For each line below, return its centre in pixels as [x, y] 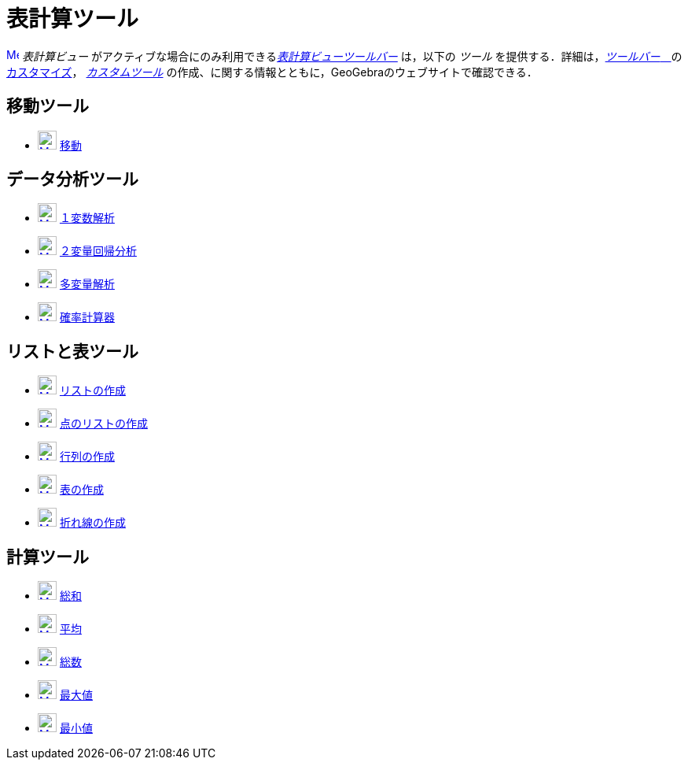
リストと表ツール [72, 351]
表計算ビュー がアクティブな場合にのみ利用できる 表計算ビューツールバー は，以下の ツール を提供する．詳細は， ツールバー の [352, 56]
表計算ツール [73, 19]
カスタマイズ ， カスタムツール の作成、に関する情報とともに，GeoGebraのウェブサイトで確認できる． [272, 72]
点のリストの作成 [103, 424]
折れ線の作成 [92, 523]
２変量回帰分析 [98, 251]
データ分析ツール [72, 179]
